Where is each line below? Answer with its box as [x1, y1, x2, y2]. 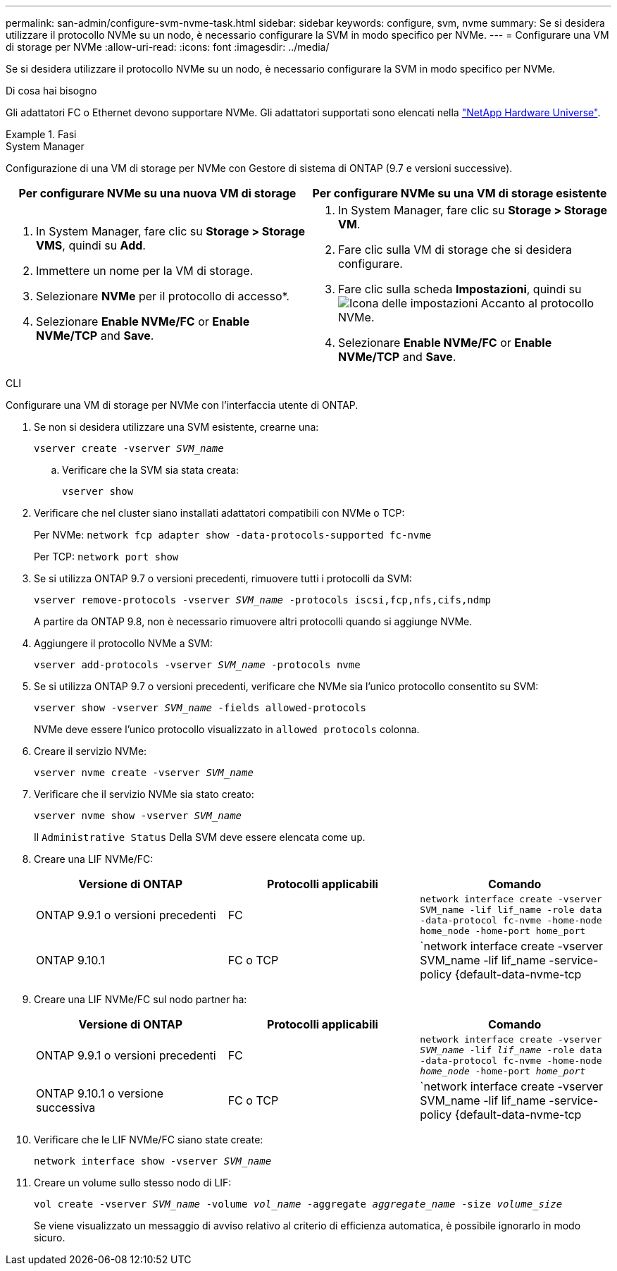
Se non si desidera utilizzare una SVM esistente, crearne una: [34, 421, 319, 433]
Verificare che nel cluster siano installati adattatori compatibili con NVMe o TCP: [34, 507, 405, 519]
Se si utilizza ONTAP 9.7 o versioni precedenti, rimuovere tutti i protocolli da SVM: [34, 572, 412, 584]
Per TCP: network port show [34, 551, 179, 563]
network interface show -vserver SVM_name [34, 1155, 272, 1167]
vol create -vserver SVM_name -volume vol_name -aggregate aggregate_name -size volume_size [34, 1198, 563, 1210]
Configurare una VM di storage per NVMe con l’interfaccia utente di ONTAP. [6, 399, 359, 411]
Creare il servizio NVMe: [34, 745, 147, 757]
